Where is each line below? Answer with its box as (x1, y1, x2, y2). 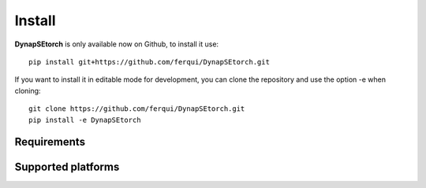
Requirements (14, 135, 86, 149)
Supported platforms (14, 160, 120, 174)
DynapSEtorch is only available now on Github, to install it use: (14, 39, 219, 49)
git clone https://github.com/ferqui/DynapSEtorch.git (28, 105, 245, 113)
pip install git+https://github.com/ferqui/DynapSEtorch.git (28, 57, 270, 66)
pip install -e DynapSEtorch (28, 115, 141, 124)
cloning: (14, 86, 41, 95)
